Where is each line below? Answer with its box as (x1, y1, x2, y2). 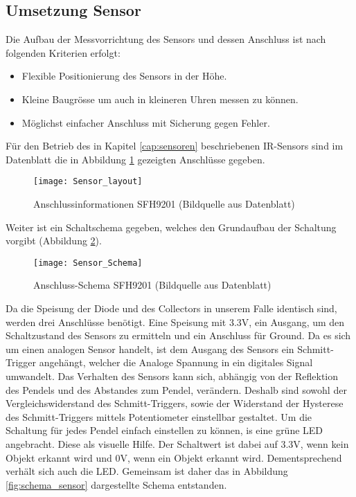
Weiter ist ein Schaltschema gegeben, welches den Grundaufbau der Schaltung (6, 219, 337, 234)
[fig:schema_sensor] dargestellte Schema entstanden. (6, 477, 227, 491)
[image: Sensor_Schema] (33, 257, 143, 268)
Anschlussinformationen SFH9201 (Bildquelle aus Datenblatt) (33, 197, 295, 211)
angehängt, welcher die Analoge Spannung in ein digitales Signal (39, 355, 313, 370)
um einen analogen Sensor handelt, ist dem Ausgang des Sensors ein (6, 341, 294, 356)
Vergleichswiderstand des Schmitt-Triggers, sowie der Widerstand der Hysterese (6, 396, 344, 410)
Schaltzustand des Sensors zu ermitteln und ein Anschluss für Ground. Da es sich (6, 328, 351, 343)
